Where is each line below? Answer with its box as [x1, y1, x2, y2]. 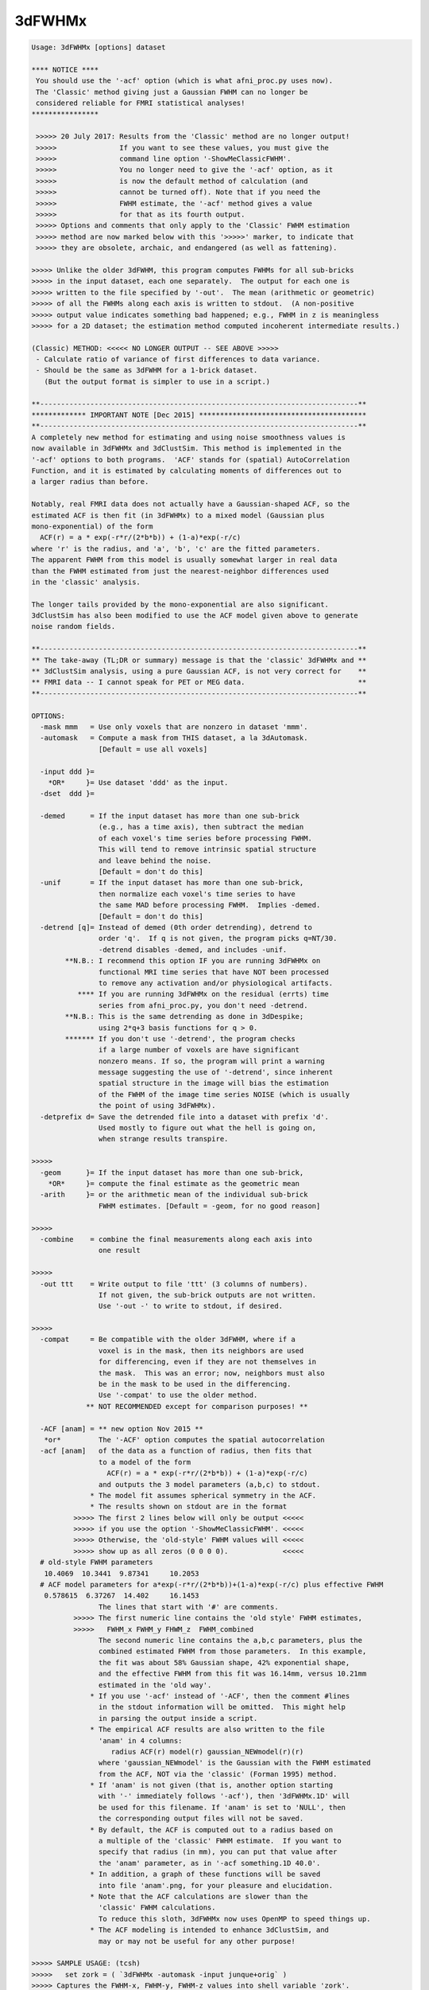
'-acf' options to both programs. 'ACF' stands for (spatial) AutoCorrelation [31, 455, 350, 464]
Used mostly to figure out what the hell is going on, [98, 1123, 317, 1133]
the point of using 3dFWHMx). [98, 1101, 216, 1110]
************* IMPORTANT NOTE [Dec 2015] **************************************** [31, 411, 367, 419]
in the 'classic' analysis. [31, 577, 141, 587]
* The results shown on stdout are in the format [90, 1502, 288, 1512]
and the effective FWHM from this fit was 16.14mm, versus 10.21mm [98, 1669, 367, 1679]
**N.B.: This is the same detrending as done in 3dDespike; [64, 1012, 304, 1021]
